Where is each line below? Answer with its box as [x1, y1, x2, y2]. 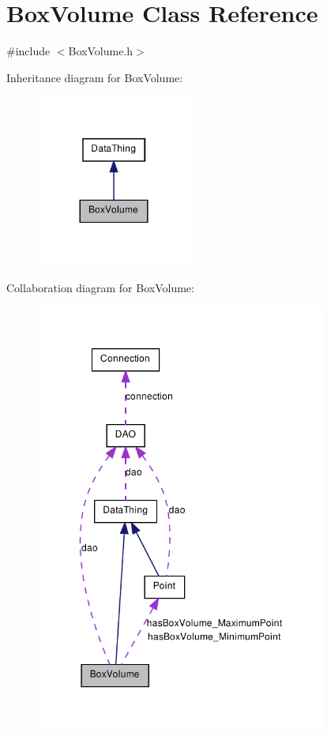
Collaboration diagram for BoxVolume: [6, 279, 194, 295]
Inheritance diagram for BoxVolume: [6, 69, 183, 85]
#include [6, 43, 51, 59]
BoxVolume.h [68, 43, 134, 59]
